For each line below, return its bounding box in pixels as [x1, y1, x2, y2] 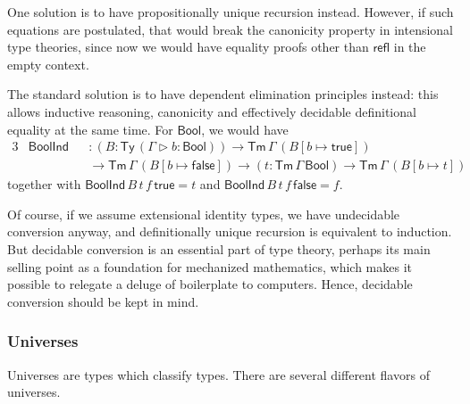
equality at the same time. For [7, 120, 173, 138]
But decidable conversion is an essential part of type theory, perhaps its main [7, 240, 431, 258]
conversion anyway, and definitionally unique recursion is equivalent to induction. [7, 222, 452, 241]
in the [393, 37, 426, 56]
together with [7, 175, 81, 194]
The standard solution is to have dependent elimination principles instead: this [7, 85, 439, 103]
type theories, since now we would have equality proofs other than [7, 37, 369, 56]
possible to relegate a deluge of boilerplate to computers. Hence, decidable [7, 275, 413, 293]
